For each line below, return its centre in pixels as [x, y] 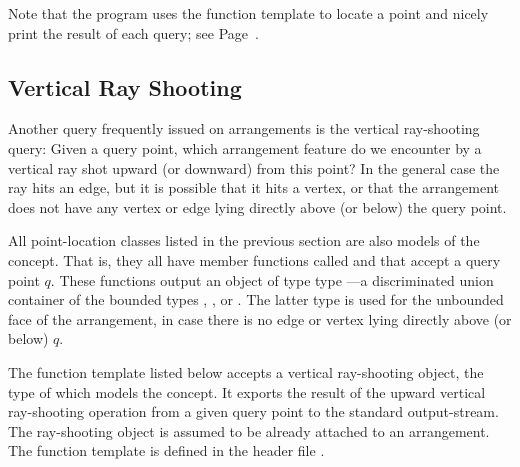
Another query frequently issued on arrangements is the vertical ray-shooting [244, 128]
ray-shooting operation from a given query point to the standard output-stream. [253, 411]
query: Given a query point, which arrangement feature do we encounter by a [245, 147]
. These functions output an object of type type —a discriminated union [272, 279]
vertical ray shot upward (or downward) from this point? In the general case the [254, 167]
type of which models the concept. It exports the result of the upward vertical [247, 391]
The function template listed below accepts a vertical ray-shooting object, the [246, 371]
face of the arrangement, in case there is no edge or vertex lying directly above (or [260, 318]
